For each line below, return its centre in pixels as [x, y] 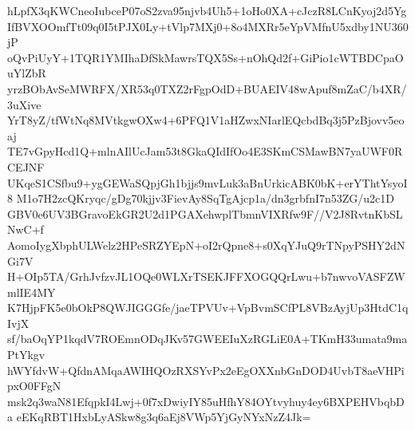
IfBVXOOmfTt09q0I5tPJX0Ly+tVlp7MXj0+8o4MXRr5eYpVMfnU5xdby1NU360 [208, 26]
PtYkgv [26, 355]
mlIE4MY [32, 292]
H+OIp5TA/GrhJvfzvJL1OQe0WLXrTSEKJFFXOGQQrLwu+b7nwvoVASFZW [206, 276]
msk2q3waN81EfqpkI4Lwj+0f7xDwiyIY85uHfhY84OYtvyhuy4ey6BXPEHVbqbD [206, 401]
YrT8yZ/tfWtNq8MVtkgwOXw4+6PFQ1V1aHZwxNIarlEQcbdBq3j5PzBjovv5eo [206, 120]
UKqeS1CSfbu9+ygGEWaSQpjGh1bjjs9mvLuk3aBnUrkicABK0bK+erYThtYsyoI [207, 182]
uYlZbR [27, 73]
